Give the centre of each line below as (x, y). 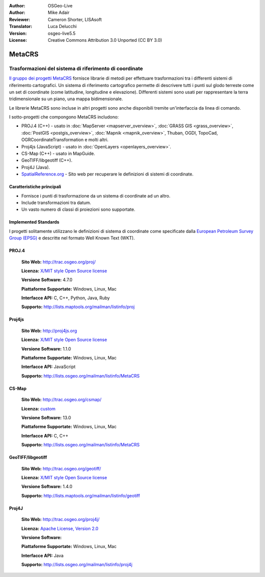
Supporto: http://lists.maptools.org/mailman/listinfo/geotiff (81, 495)
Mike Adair (59, 13)
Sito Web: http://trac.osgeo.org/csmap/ (61, 400)
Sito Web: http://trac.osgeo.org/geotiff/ (61, 468)
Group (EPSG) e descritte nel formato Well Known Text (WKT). (72, 238)
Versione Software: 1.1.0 (46, 348)
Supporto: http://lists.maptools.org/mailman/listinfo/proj (78, 307)
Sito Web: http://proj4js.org (49, 331)
